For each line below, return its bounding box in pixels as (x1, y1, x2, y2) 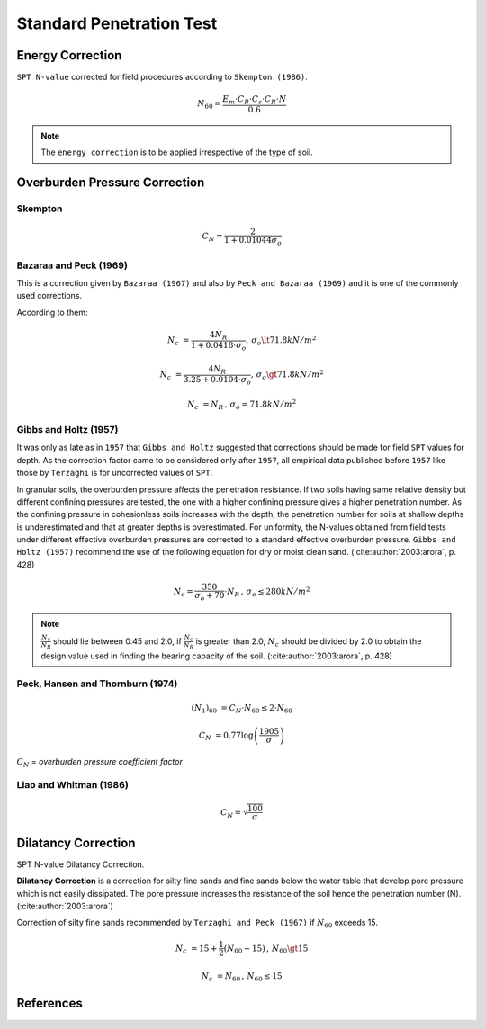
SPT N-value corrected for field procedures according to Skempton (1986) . (16, 72, 308, 83)
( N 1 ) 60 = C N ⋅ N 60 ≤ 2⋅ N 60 (191, 702, 292, 715)
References (16, 996, 83, 1011)
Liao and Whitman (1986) (16, 778, 130, 791)
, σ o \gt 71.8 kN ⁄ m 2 (250, 368, 324, 382)
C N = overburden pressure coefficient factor (16, 756, 184, 769)
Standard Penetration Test (16, 13, 218, 33)
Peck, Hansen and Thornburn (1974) (16, 677, 178, 690)
